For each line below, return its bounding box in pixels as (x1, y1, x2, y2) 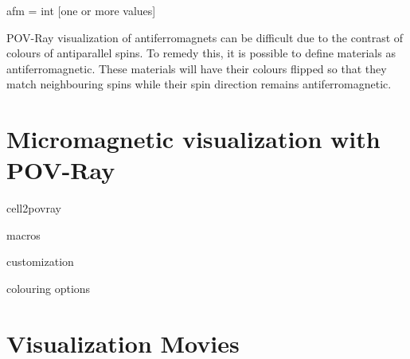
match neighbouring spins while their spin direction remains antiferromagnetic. (6, 76, 392, 92)
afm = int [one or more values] (6, 2, 156, 18)
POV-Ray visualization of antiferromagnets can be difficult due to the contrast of (6, 29, 404, 45)
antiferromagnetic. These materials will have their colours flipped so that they (6, 60, 387, 76)
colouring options (6, 280, 91, 297)
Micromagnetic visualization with (6, 123, 381, 155)
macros (6, 226, 41, 243)
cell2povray (6, 200, 61, 217)
